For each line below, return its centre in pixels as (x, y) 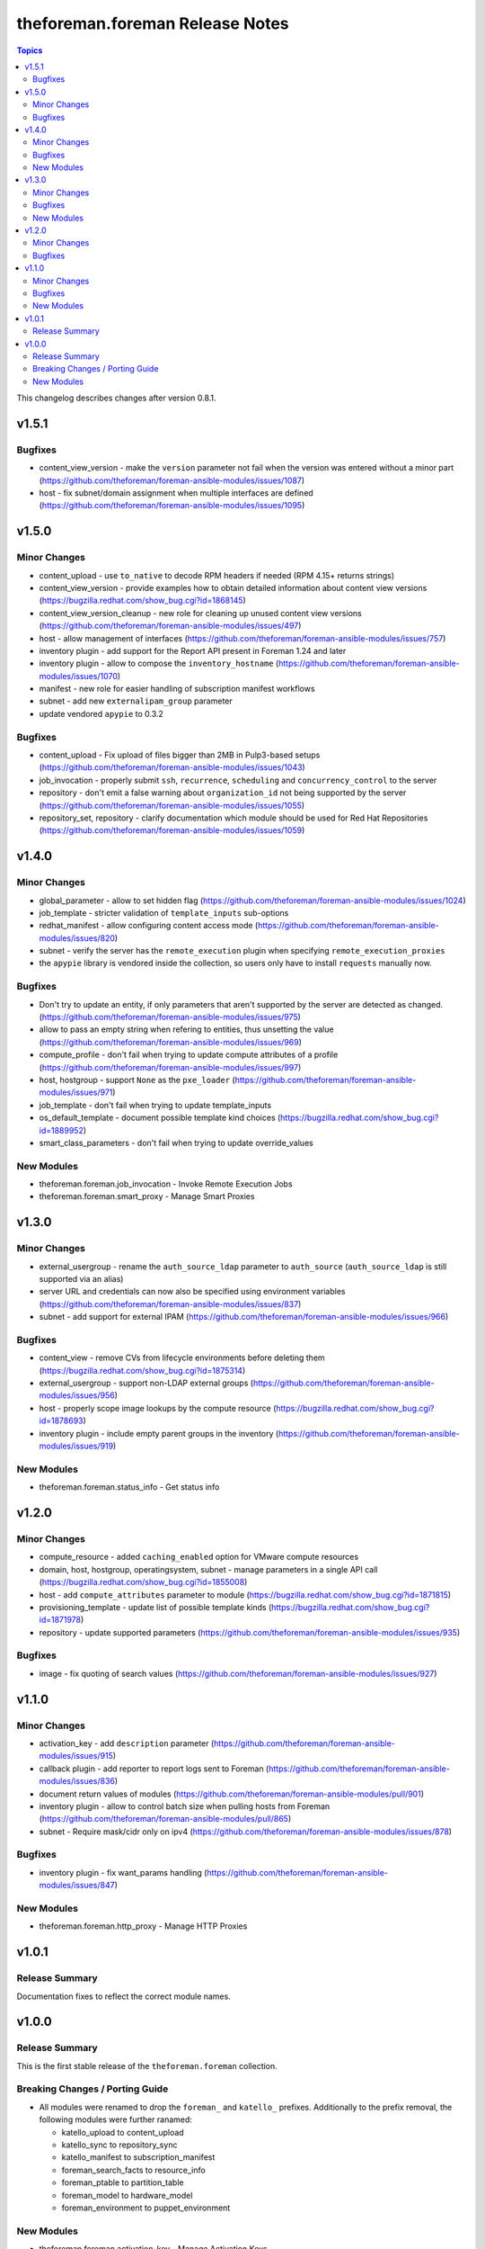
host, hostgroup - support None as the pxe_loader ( (137, 1080)
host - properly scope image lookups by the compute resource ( (158, 1408)
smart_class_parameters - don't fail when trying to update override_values (176, 1142)
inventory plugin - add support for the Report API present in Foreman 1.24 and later (193, 650)
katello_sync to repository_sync (119, 2145)
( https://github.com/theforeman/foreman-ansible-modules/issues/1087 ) (172, 480)
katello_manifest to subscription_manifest (138, 2157)
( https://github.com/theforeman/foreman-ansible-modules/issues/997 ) (170, 1067)
